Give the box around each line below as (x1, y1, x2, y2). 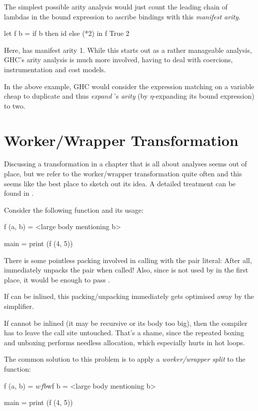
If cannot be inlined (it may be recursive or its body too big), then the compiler (4, 317, 248, 328)
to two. (4, 100, 25, 111)
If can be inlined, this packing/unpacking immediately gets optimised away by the (4, 291, 254, 301)
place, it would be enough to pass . (4, 274, 110, 284)
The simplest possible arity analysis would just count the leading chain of (4, 1, 228, 11)
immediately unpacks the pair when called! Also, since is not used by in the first (4, 265, 249, 275)
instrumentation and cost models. (4, 64, 106, 74)
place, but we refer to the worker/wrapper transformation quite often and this (4, 168, 242, 179)
